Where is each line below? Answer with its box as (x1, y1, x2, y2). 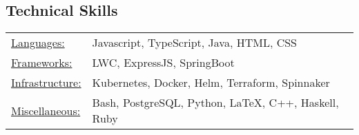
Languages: (11, 34, 65, 51)
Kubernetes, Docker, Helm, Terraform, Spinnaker (92, 74, 330, 91)
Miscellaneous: (11, 102, 81, 118)
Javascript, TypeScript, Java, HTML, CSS (92, 34, 298, 51)
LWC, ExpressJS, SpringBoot (92, 54, 235, 71)
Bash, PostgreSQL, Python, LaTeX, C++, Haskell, (92, 94, 339, 111)
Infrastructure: (11, 74, 81, 91)
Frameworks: (11, 54, 72, 71)
